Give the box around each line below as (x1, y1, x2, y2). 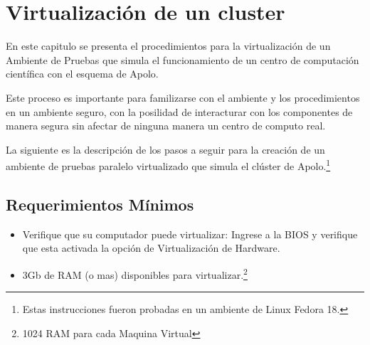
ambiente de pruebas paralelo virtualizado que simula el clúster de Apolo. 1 (6, 156, 331, 173)
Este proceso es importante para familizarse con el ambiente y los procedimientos (6, 90, 360, 105)
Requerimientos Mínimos (6, 193, 194, 215)
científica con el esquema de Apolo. (6, 66, 159, 81)
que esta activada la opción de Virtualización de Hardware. (22, 240, 280, 255)
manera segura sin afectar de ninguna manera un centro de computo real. (6, 118, 326, 133)
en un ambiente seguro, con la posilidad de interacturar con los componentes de (6, 104, 353, 119)
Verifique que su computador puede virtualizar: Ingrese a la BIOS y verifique (22, 226, 358, 241)
